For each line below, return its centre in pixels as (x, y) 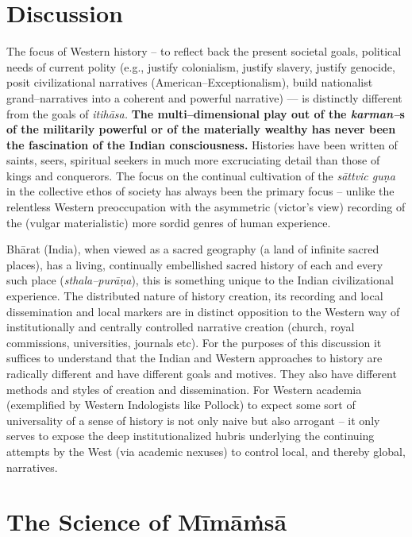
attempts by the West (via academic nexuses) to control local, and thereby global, (206, 451)
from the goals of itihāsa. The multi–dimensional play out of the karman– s (206, 113)
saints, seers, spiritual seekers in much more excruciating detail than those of (193, 160)
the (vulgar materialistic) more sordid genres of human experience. (169, 222)
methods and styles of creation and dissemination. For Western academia (184, 389)
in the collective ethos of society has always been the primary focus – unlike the (200, 191)
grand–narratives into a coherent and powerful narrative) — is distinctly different (204, 97)
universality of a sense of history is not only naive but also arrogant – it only (193, 420)
